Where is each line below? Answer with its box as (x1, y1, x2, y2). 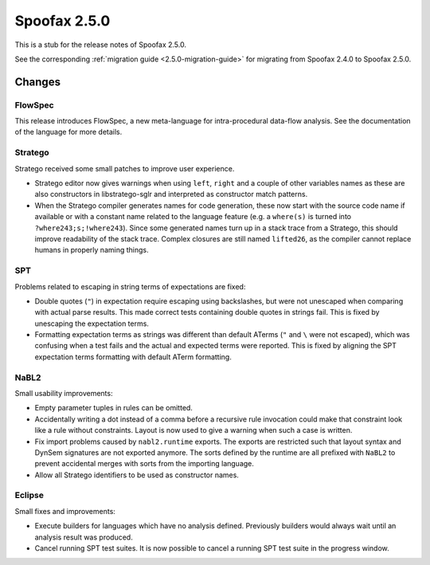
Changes (14, 75, 61, 88)
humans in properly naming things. (34, 245, 149, 255)
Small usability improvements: (14, 388, 113, 398)
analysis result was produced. (34, 532, 133, 542)
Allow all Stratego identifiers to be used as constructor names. (34, 470, 239, 480)
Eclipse (14, 490, 44, 501)
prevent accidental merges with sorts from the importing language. (34, 459, 255, 469)
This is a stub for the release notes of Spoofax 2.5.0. (14, 40, 187, 49)
